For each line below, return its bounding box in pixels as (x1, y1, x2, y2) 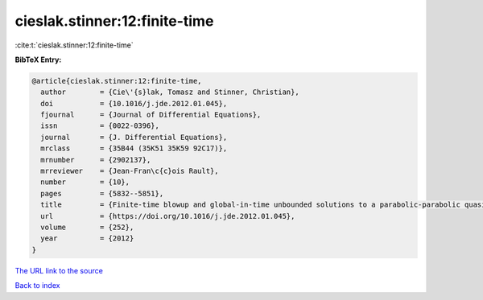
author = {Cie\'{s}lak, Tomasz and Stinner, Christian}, (40, 88, 299, 97)
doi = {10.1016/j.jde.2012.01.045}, (40, 99, 228, 108)
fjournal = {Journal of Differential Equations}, (40, 110, 262, 120)
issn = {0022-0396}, (40, 121, 160, 130)
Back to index (14, 281, 60, 290)
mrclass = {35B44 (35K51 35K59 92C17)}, (40, 144, 228, 153)
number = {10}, (40, 178, 130, 187)
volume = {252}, (40, 223, 134, 232)
